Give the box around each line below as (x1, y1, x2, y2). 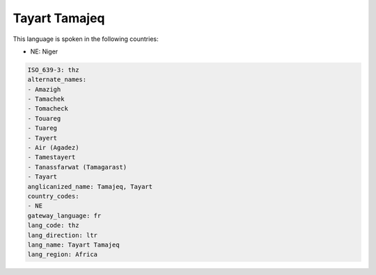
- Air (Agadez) (27, 144, 79, 152)
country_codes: (27, 192, 79, 200)
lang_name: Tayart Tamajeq (27, 240, 120, 249)
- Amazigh (27, 85, 61, 93)
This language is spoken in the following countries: (13, 35, 159, 43)
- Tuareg (27, 124, 58, 132)
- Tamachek (27, 95, 65, 103)
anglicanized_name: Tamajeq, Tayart (27, 183, 153, 190)
